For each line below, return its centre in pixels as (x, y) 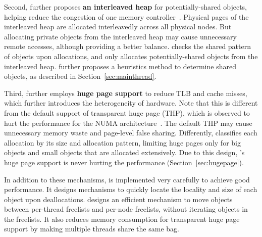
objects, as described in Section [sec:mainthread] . (80, 76)
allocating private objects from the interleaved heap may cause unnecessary (120, 36)
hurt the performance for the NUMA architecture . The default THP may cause (128, 123)
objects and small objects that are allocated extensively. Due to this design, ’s (124, 152)
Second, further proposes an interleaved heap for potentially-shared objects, (125, 7)
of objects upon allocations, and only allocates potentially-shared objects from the (131, 56)
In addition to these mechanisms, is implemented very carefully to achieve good (127, 179)
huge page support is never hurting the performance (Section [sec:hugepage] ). (124, 162)
